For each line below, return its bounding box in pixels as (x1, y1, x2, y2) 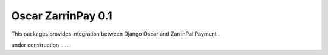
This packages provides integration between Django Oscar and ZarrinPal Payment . (11, 30, 220, 37)
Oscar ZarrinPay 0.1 (11, 9, 112, 22)
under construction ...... (11, 41, 70, 48)
